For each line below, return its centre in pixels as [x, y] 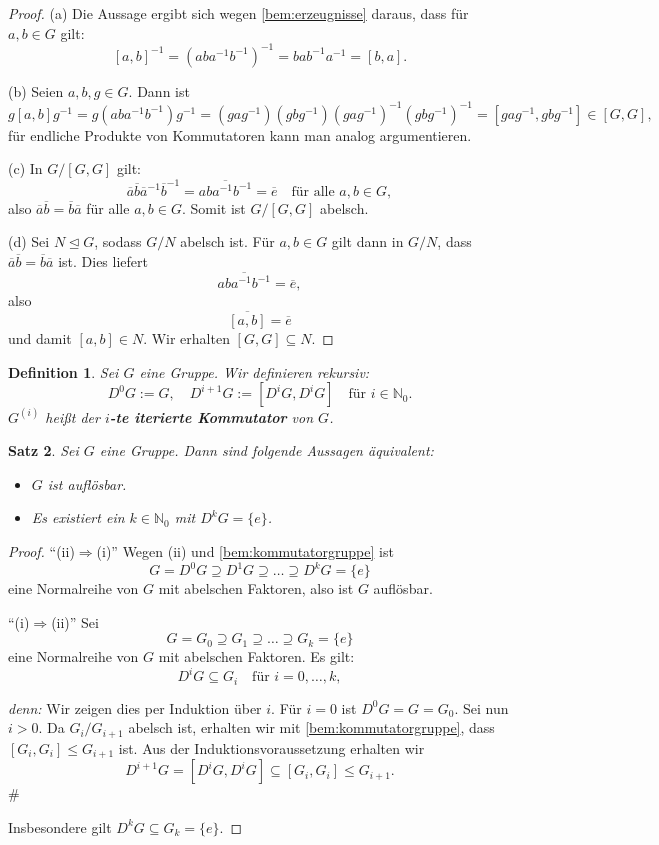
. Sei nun [481, 707]
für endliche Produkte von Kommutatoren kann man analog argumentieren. [240, 134]
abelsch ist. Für [227, 241]
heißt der [72, 416]
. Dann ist [159, 90]
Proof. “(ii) [41, 551]
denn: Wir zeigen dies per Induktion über [135, 707]
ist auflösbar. [87, 483]
